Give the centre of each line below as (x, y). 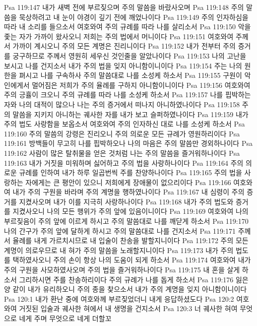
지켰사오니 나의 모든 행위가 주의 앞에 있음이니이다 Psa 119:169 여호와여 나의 (130, 211)
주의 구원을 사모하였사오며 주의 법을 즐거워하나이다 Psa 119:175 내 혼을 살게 (122, 270)
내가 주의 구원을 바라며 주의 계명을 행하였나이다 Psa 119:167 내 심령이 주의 (128, 192)
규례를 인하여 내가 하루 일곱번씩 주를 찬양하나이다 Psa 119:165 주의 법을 (130, 172)
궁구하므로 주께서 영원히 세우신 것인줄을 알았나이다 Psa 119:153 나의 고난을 (129, 55)
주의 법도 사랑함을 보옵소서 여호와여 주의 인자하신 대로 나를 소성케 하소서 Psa (125, 124)
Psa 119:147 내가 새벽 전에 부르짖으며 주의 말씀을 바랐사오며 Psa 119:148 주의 (124, 7)
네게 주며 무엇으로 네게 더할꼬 (65, 318)
